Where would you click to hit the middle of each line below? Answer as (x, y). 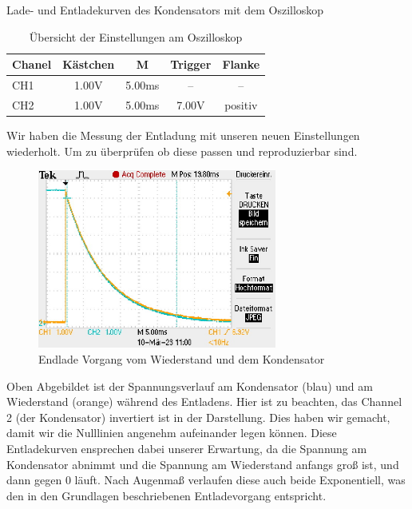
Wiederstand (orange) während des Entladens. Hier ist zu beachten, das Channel (204, 402)
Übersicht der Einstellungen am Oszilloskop (136, 36)
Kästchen (89, 64)
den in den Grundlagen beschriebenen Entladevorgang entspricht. (166, 495)
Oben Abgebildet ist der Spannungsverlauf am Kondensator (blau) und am (190, 386)
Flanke (241, 64)
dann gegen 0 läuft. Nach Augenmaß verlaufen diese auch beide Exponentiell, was (206, 480)
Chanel (32, 64)
